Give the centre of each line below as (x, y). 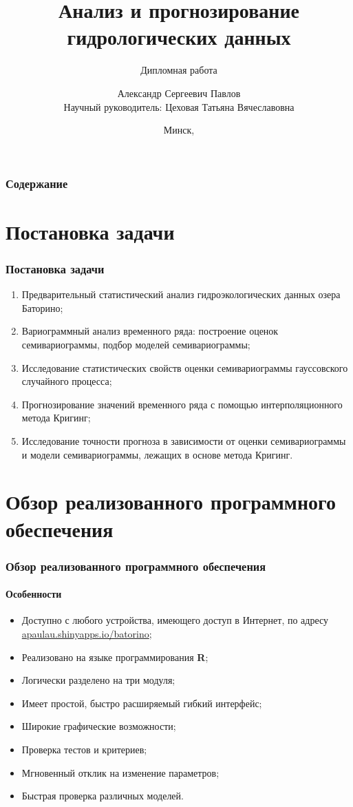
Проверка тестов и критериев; (84, 749)
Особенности (34, 594)
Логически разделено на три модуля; (98, 680)
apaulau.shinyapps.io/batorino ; (87, 633)
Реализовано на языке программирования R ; (115, 657)
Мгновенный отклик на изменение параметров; (120, 772)
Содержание (37, 183)
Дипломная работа (179, 70)
